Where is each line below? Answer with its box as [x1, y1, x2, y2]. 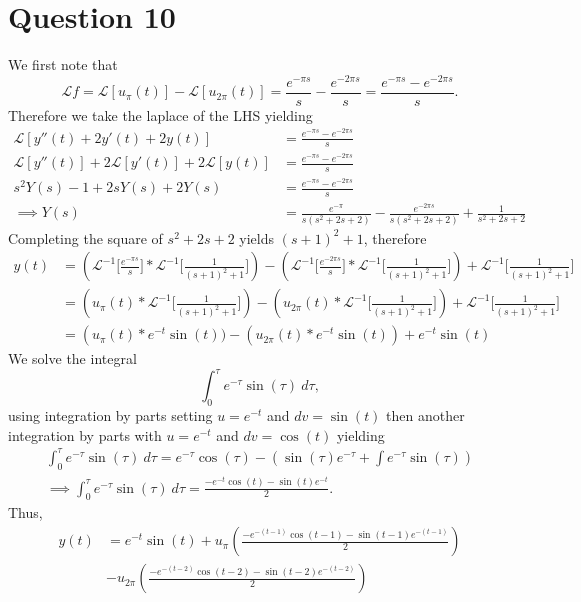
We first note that [8, 54, 118, 75]
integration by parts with [8, 424, 162, 445]
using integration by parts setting [8, 405, 213, 426]
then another [386, 405, 465, 426]
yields [239, 227, 275, 248]
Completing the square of [8, 227, 163, 248]
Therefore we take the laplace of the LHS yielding [8, 104, 313, 125]
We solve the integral [8, 348, 137, 369]
